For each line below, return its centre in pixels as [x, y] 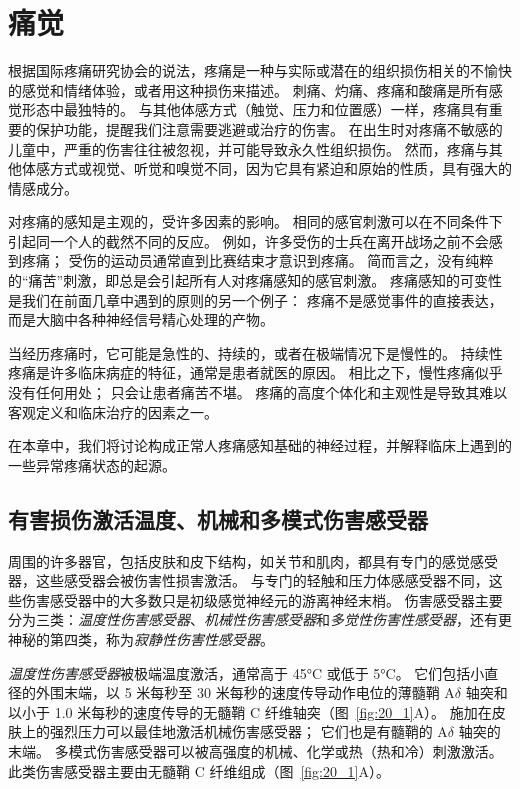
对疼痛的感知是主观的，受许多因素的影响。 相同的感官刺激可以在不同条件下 [255, 221]
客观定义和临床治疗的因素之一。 [113, 411]
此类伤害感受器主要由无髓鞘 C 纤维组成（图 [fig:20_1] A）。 [199, 770]
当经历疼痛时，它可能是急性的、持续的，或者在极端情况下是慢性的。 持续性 [255, 352]
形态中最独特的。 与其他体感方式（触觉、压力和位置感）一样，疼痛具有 [255, 109]
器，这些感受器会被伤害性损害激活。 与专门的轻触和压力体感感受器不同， [248, 580]
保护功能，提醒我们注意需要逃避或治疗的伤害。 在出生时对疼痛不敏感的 [269, 128]
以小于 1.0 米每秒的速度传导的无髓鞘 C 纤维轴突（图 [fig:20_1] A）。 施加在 [250, 711]
